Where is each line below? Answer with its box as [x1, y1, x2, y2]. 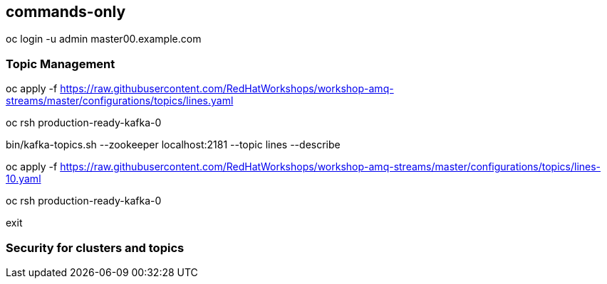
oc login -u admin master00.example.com [6, 33, 202, 45]
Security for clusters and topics [6, 240, 185, 255]
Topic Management [6, 56, 115, 71]
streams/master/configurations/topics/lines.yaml [6, 94, 234, 107]
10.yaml [6, 173, 41, 185]
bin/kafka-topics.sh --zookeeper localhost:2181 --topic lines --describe [6, 138, 341, 151]
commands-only [6, 3, 126, 21]
